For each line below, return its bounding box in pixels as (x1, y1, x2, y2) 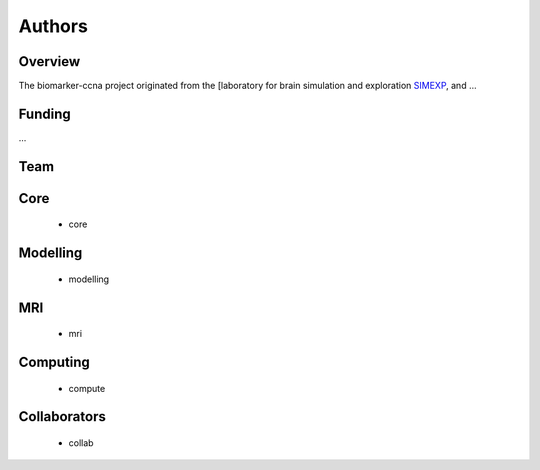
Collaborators (18, 408, 107, 425)
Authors (18, 15, 89, 37)
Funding (18, 105, 72, 122)
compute (68, 382, 106, 394)
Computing (18, 354, 90, 371)
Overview (18, 53, 81, 70)
